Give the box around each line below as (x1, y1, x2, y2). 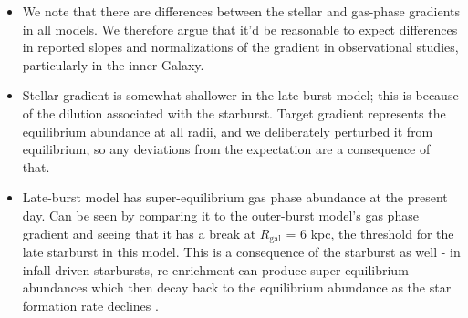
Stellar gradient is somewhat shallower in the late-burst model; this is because (22, 86, 459, 105)
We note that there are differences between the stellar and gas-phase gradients (22, 2, 461, 20)
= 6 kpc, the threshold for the (286, 223, 454, 242)
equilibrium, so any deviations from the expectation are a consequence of (22, 139, 431, 159)
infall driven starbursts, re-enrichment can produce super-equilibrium (22, 260, 409, 279)
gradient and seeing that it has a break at (22, 223, 256, 242)
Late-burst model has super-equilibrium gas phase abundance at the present (22, 188, 448, 207)
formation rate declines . (22, 295, 159, 314)
